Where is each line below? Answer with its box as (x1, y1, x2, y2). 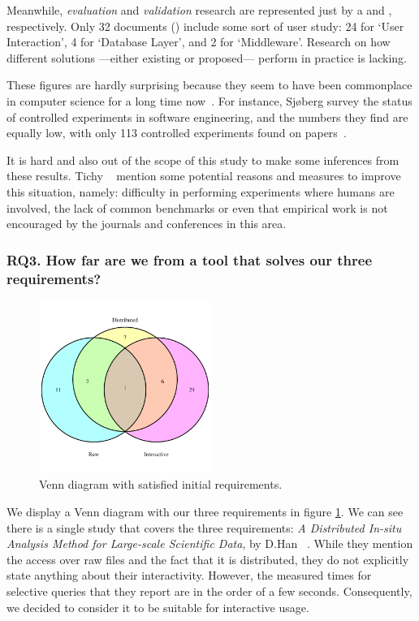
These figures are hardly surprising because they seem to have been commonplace (6, 76, 413, 93)
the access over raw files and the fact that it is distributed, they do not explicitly (6, 550, 409, 567)
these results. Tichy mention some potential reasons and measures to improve (6, 167, 401, 184)
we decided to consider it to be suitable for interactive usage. (6, 598, 309, 615)
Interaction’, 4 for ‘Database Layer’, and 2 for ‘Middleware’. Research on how (6, 33, 391, 50)
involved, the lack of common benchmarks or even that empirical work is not (6, 199, 388, 216)
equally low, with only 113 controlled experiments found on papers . (6, 124, 347, 141)
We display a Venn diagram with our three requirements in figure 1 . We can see (6, 503, 404, 520)
